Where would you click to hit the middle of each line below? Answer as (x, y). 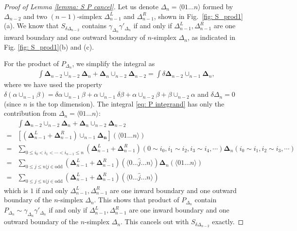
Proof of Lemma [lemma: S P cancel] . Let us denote (81, 6)
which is (16, 190)
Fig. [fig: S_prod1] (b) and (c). (49, 46)
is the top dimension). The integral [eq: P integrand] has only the (127, 103)
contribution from (30, 113)
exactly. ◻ (228, 222)
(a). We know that (31, 26)
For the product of (32, 63)
